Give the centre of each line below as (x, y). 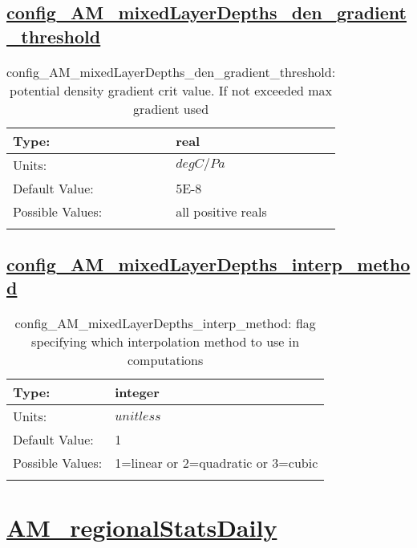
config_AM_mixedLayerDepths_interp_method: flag (165, 323)
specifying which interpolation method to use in (166, 342)
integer (137, 392)
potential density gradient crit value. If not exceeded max (171, 90)
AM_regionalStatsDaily (142, 528)
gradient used (171, 108)
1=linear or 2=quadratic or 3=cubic (217, 463)
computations (165, 360)
